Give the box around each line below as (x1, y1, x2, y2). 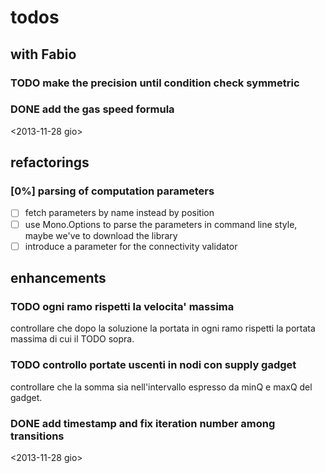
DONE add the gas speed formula (10, 102, 175, 116)
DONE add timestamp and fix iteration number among (10, 416, 276, 430)
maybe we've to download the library (24, 229, 178, 241)
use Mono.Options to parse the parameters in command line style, (24, 218, 298, 230)
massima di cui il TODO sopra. (10, 333, 135, 345)
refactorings (10, 154, 90, 171)
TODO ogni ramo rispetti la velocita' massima (10, 299, 235, 313)
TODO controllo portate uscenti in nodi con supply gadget (10, 358, 297, 372)
